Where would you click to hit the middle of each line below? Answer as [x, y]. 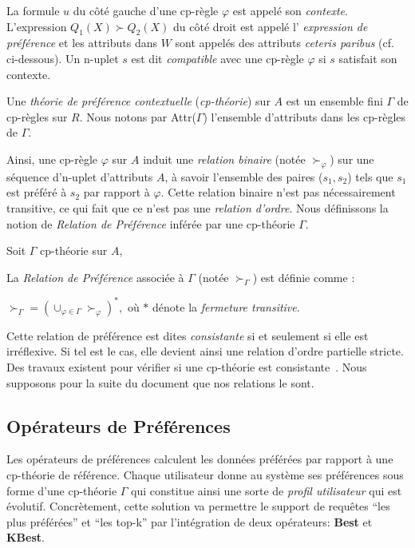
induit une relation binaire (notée [224, 159]
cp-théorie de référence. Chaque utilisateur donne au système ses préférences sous [205, 474]
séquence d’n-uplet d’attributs [80, 176]
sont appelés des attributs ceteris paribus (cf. [285, 43]
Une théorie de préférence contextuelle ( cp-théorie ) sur [138, 101]
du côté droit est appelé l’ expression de [271, 26]
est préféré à [37, 192]
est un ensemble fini [334, 101]
